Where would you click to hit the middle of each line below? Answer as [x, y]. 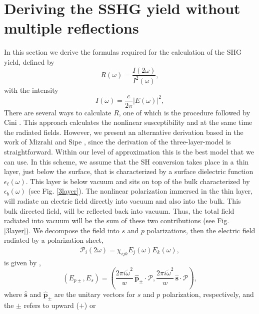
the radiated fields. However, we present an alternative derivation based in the [124, 132]
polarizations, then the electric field [201, 230]
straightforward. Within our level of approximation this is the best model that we [129, 151]
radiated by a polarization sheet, [54, 240]
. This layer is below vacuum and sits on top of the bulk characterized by [138, 181]
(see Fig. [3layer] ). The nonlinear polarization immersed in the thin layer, [140, 191]
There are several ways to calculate [58, 112]
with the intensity [31, 90]
